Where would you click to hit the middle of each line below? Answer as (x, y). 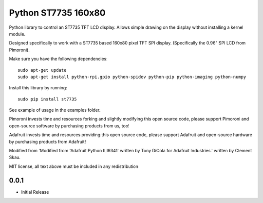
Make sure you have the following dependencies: (58, 59)
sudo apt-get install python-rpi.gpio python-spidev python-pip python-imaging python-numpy (132, 77)
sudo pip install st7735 (47, 99)
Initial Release (35, 192)
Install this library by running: (38, 88)
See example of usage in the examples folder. (55, 110)
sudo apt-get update (42, 70)
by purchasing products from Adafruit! (47, 142)
